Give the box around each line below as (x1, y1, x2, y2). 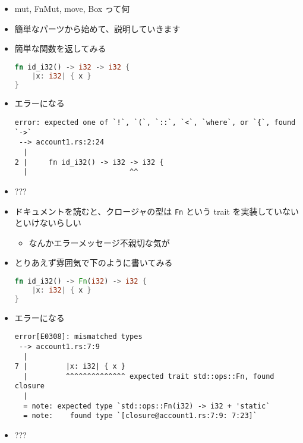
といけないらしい (14, 216, 81, 229)
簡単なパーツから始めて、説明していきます (14, 22, 181, 34)
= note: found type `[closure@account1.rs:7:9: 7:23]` (23, 411, 257, 420)
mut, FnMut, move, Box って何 (14, 2, 130, 14)
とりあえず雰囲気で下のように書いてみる (14, 256, 173, 269)
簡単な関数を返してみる (14, 42, 106, 55)
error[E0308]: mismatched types (14, 332, 143, 341)
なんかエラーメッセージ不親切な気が (29, 236, 170, 249)
